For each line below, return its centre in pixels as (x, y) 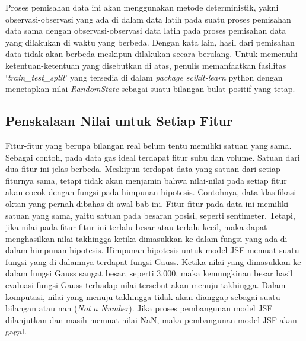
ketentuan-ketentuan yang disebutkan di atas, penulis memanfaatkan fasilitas (146, 65)
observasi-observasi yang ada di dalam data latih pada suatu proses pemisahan (148, 19)
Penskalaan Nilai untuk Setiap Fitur (119, 121)
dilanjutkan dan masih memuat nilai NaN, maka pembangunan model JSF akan (151, 319)
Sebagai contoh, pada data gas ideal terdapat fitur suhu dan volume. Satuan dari (153, 157)
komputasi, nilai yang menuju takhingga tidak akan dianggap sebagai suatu (143, 296)
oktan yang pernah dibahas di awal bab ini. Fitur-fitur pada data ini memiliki (147, 203)
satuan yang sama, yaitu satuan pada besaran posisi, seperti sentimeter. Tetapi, (150, 215)
